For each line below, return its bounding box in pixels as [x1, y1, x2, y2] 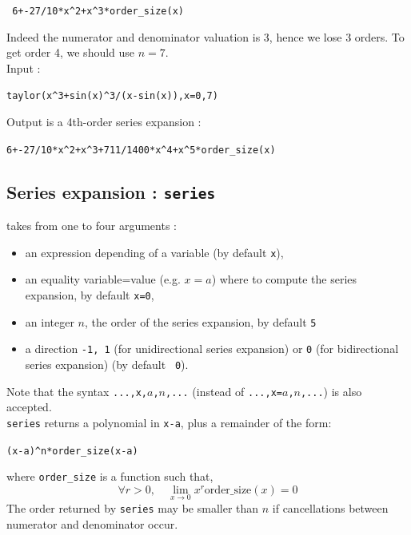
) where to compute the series [211, 271, 357, 287]
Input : [6, 59, 41, 76]
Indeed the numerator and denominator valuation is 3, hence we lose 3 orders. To [6, 28, 405, 45]
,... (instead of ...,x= [166, 382, 282, 399]
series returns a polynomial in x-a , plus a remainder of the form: [6, 414, 332, 430]
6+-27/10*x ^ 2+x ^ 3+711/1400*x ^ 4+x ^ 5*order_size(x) [6, 144, 276, 156]
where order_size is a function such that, [6, 468, 213, 485]
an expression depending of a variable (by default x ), [25, 244, 284, 260]
